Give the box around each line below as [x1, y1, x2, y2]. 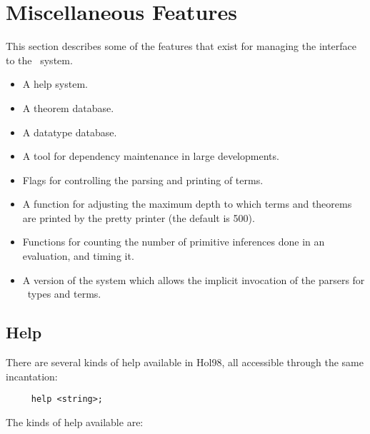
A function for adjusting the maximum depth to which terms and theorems [22, 196, 352, 211]
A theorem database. [22, 100, 114, 115]
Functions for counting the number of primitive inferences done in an [22, 234, 325, 249]
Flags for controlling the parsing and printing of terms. [22, 172, 264, 187]
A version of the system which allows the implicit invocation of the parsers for [22, 272, 365, 287]
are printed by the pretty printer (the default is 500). [22, 210, 255, 225]
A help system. [22, 76, 88, 91]
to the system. [6, 52, 73, 67]
